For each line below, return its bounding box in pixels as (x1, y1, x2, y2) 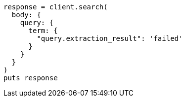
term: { (28, 27, 58, 34)
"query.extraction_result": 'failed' (37, 34, 183, 42)
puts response (3, 74, 58, 82)
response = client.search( (3, 3, 108, 11)
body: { (11, 11, 41, 19)
